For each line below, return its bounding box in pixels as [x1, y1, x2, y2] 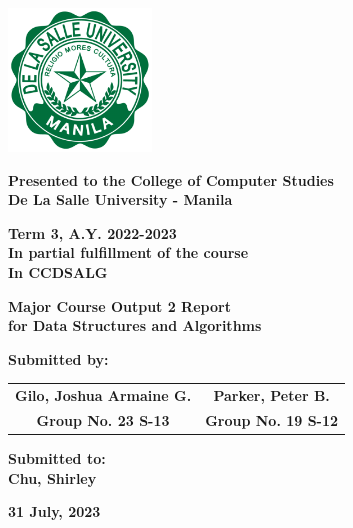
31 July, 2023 [8, 501, 101, 522]
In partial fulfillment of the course [8, 242, 249, 263]
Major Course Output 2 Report [8, 295, 231, 316]
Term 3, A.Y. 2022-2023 [8, 222, 177, 243]
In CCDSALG [8, 261, 108, 282]
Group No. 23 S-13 [36, 409, 170, 430]
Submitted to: [8, 448, 106, 469]
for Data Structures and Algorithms [8, 315, 262, 336]
